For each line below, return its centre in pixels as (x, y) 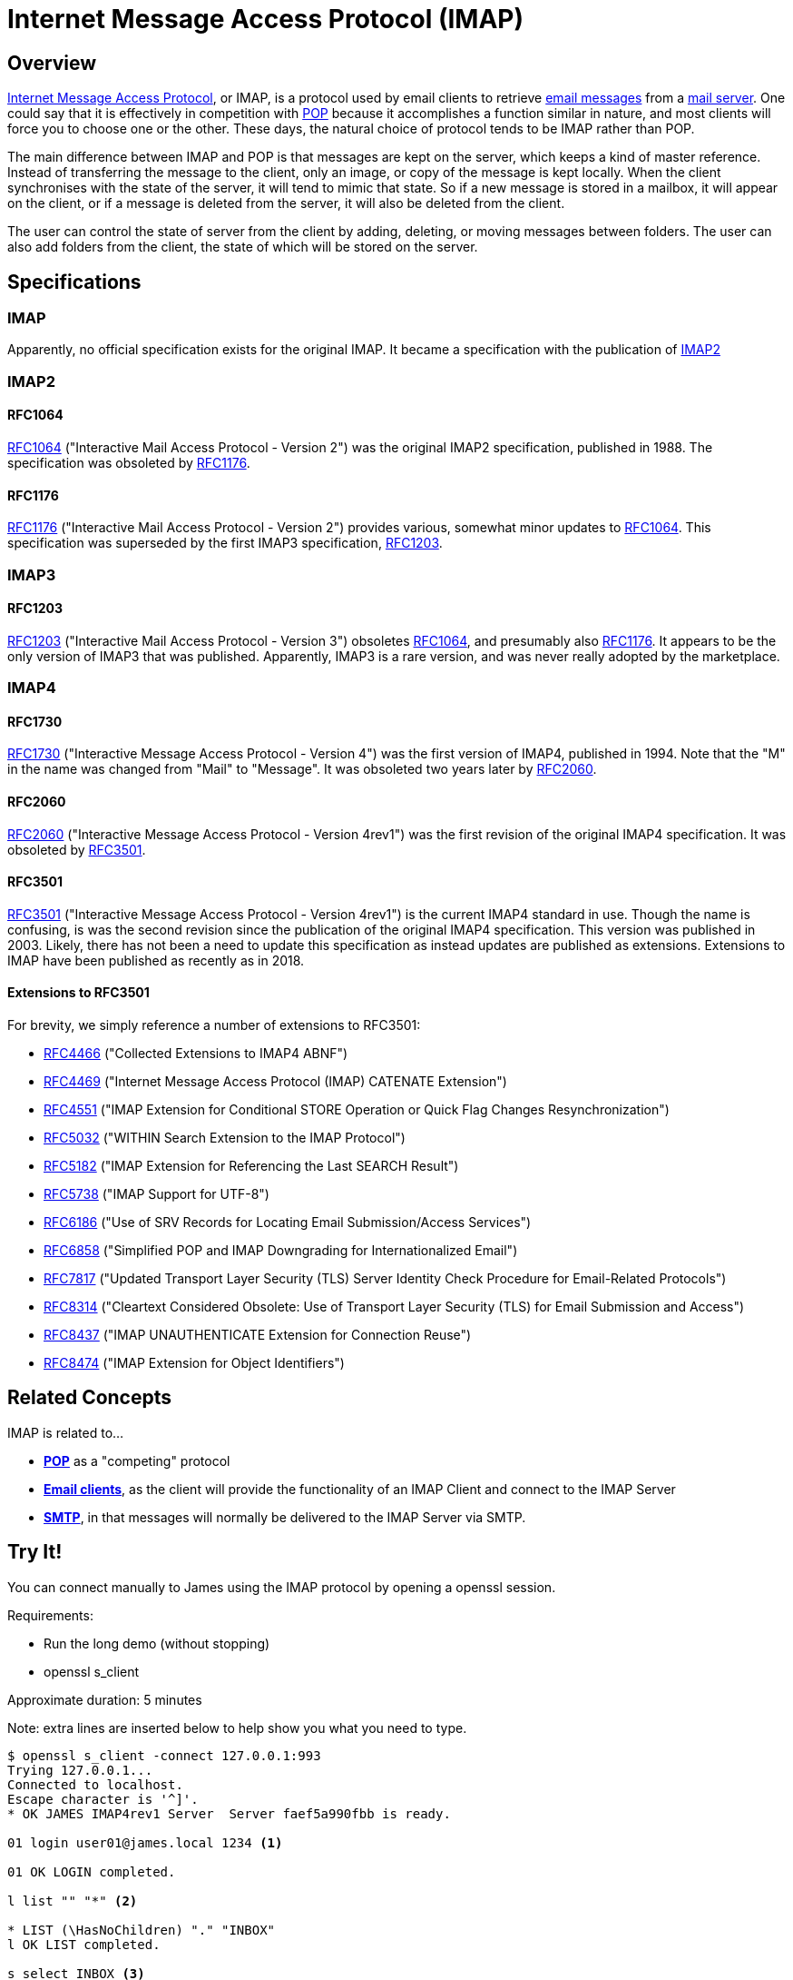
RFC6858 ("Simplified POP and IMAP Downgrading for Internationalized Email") (281, 1251)
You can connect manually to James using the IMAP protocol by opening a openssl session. (282, 1587)
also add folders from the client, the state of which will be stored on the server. (243, 247)
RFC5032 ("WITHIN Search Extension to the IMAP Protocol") (225, 1138)
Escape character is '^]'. (103, 1799)
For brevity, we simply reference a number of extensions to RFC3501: (214, 1025)
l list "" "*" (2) (73, 1901)
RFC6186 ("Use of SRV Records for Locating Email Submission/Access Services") (288, 1223)
